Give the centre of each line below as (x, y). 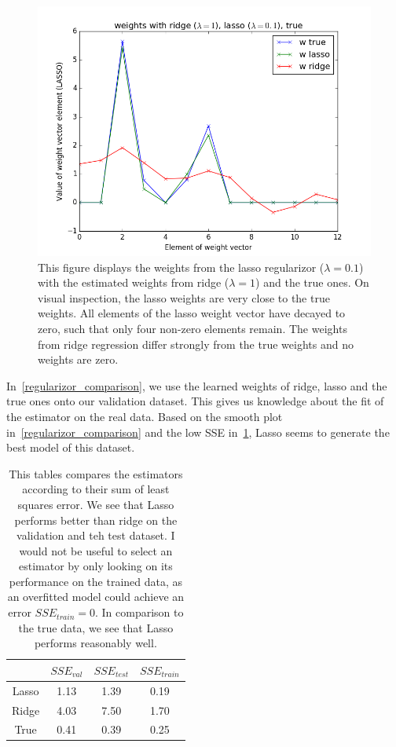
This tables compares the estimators (96, 473)
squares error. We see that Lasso (96, 504)
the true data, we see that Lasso (96, 627)
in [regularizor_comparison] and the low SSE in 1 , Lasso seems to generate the (198, 432)
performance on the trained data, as (96, 581)
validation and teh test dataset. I (96, 535)
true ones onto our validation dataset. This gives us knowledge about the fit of (195, 401)
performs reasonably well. (95, 643)
